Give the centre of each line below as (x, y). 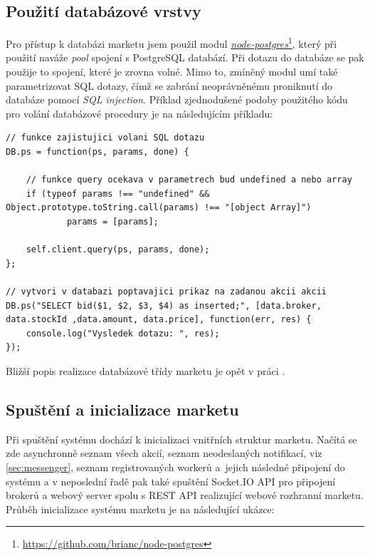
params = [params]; (112, 221)
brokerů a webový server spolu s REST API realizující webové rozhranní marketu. (185, 495)
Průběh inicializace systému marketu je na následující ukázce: (140, 509)
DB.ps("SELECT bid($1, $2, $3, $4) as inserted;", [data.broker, (164, 305)
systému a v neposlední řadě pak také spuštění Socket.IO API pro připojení (171, 481)
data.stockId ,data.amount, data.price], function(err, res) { (159, 320)
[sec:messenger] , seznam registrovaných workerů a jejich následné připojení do (175, 467)
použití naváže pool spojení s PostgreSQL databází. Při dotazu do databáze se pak (185, 57)
